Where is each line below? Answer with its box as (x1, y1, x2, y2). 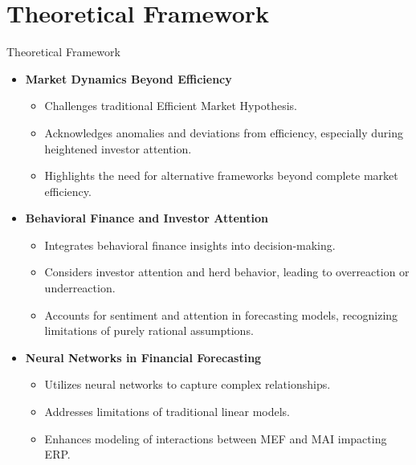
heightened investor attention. (44, 140, 192, 157)
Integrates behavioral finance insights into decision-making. (44, 236, 336, 253)
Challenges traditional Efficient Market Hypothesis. (44, 97, 297, 114)
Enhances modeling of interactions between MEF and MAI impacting (44, 430, 387, 447)
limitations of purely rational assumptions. (44, 322, 254, 339)
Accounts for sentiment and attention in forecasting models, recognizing (44, 306, 398, 323)
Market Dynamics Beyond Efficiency (25, 70, 232, 87)
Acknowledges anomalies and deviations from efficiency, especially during (44, 124, 404, 141)
